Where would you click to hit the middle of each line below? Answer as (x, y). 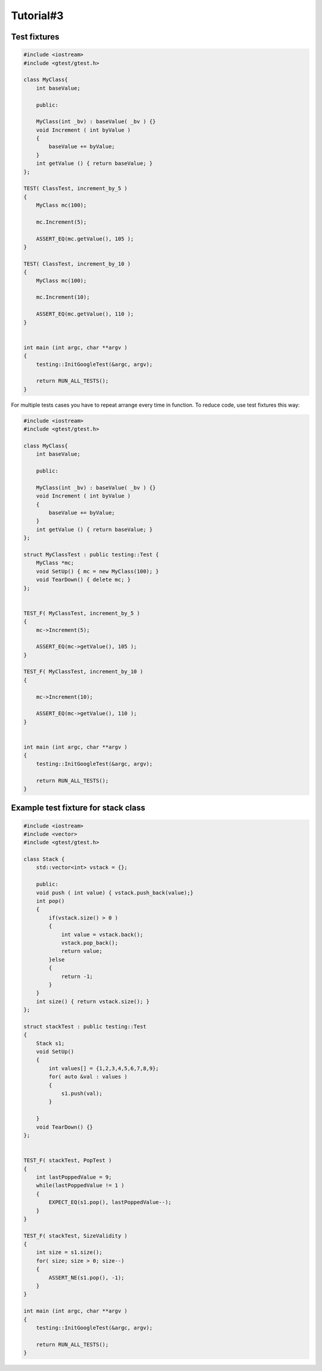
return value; (82, 951)
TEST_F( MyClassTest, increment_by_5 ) (82, 613)
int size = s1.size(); (69, 1252)
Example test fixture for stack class (78, 808)
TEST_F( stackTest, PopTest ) (68, 1161)
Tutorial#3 (37, 16)
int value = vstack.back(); (102, 935)
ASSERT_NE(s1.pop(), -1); (86, 1277)
